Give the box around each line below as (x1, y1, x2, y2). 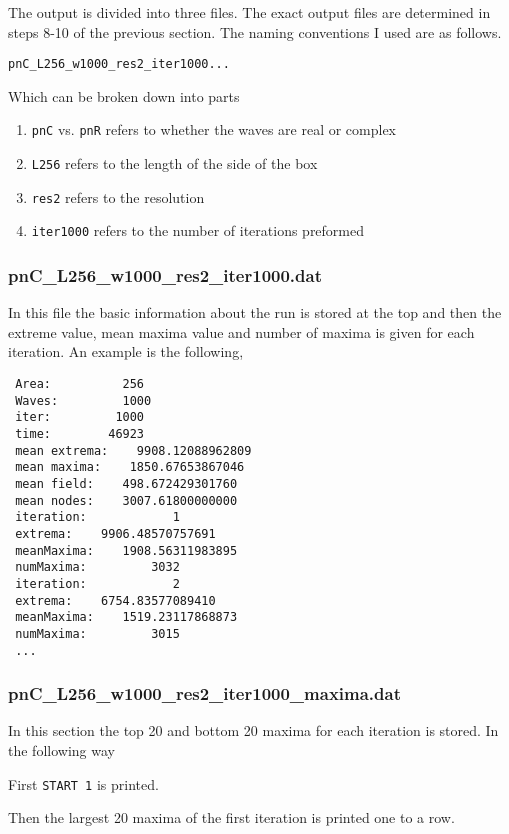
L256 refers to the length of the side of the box (31, 153, 318, 174)
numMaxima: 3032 (15, 560, 180, 575)
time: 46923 (15, 427, 145, 442)
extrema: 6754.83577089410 (15, 593, 216, 608)
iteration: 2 (15, 576, 180, 591)
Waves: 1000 (15, 393, 152, 408)
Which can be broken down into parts (8, 85, 240, 106)
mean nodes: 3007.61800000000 (15, 493, 238, 508)
